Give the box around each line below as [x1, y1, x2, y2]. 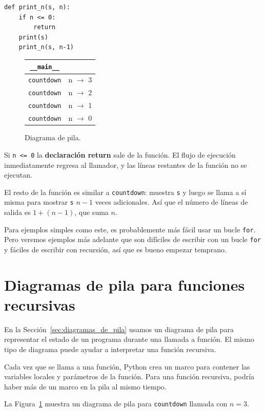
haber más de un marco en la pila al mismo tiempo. [4, 381, 167, 392]
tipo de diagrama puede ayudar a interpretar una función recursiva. [4, 344, 216, 354]
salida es [4, 207, 31, 217]
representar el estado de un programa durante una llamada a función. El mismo [4, 334, 254, 344]
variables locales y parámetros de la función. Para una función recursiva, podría [4, 371, 255, 382]
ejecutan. [4, 169, 32, 180]
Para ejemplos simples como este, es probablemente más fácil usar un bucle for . [4, 224, 256, 234]
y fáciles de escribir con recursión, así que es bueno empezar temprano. [4, 244, 227, 254]
